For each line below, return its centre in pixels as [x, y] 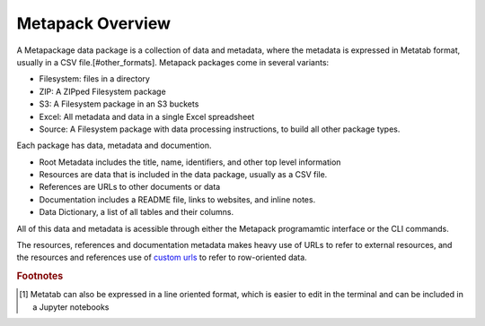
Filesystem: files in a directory [94, 79]
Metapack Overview [93, 23]
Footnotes [40, 276]
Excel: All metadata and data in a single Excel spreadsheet [147, 116]
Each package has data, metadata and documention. [114, 146]
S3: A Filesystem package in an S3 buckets [119, 104]
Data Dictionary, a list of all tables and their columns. [136, 212]
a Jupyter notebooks [71, 307]
